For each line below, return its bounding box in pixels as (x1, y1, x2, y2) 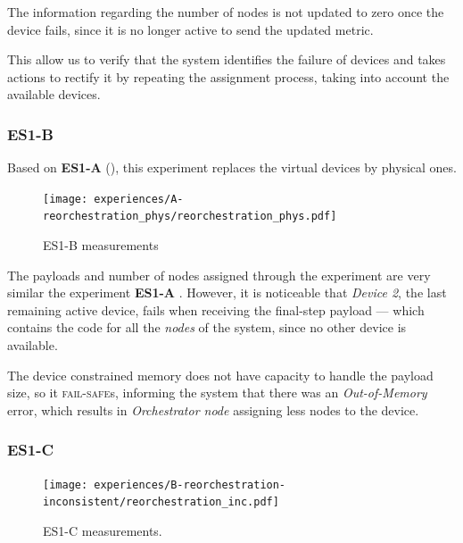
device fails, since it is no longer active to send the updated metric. (7, 20, 374, 38)
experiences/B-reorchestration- (94, 478, 286, 491)
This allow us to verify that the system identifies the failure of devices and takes (7, 50, 446, 69)
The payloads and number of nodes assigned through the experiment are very (7, 265, 431, 284)
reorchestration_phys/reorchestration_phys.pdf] (43, 210, 337, 223)
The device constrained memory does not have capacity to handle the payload (7, 365, 434, 384)
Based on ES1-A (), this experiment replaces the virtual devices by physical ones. (7, 158, 457, 177)
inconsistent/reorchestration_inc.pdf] (43, 496, 279, 509)
